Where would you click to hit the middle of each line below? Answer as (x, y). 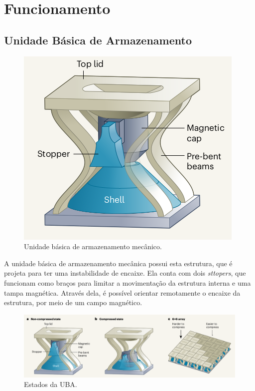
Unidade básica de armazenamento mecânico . (93, 246)
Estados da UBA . (51, 384)
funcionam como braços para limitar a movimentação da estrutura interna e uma (127, 282)
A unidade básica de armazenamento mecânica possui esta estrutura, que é (118, 263)
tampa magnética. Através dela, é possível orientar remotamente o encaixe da (122, 292)
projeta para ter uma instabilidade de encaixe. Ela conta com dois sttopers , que (125, 273)
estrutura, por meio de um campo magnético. (73, 302)
